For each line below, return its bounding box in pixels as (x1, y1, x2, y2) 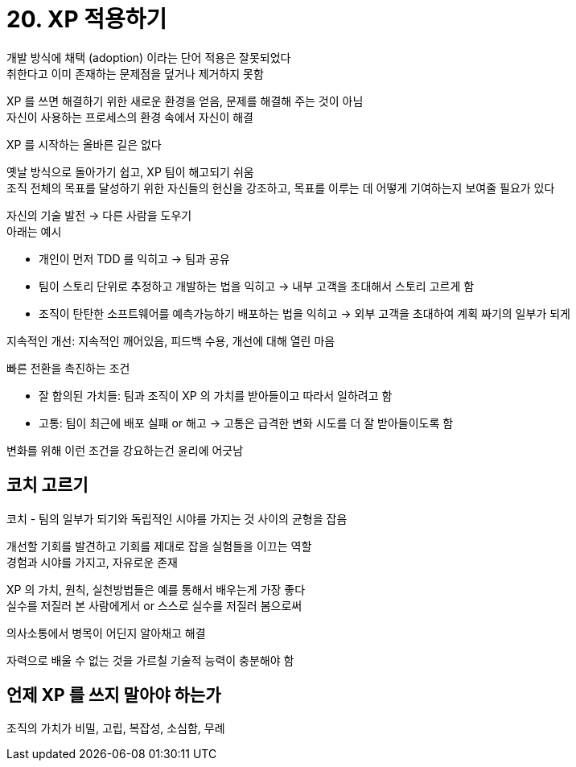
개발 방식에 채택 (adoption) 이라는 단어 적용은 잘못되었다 (6, 50, 291, 64)
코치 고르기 (6, 475, 88, 496)
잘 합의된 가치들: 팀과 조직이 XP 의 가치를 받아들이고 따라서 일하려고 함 (39, 388, 393, 402)
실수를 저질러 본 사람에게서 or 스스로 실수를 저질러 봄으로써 (6, 598, 302, 612)
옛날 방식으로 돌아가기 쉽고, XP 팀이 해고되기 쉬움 (6, 164, 254, 179)
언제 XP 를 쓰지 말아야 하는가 (6, 685, 221, 706)
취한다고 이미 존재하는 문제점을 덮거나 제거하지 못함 (6, 66, 264, 80)
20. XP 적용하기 (6, 6, 167, 33)
